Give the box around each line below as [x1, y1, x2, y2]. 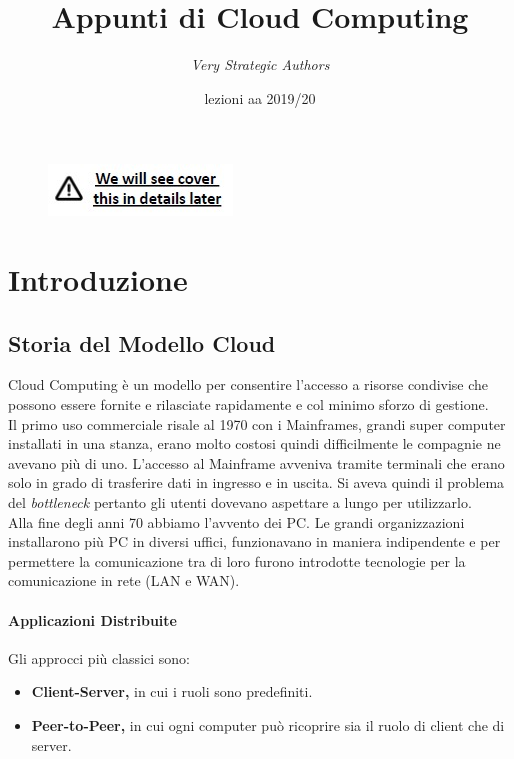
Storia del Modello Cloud [8, 327, 276, 358]
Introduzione [8, 259, 188, 300]
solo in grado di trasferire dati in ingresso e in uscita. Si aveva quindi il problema [8, 472, 505, 493]
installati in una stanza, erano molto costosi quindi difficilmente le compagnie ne [8, 433, 501, 454]
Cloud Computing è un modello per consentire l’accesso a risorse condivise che [8, 374, 489, 395]
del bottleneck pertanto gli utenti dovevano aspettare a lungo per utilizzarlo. [8, 492, 472, 513]
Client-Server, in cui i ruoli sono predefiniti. [31, 681, 313, 702]
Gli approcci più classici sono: [8, 647, 190, 668]
